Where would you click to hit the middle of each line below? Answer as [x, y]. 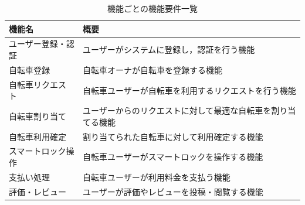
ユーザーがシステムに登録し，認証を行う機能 [169, 49]
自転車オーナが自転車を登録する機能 [152, 69]
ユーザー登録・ [38, 44]
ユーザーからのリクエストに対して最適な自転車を [177, 110]
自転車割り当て [38, 116]
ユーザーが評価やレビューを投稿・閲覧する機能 [173, 191]
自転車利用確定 [38, 136]
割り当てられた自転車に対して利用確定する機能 [173, 136]
